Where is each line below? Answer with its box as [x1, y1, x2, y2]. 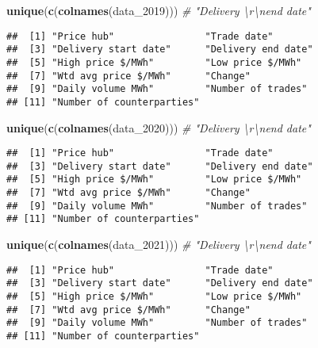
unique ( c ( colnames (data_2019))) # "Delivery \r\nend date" [6, 2, 311, 18]
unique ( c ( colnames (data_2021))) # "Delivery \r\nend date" [6, 236, 311, 253]
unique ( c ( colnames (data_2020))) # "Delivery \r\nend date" [6, 119, 311, 136]
